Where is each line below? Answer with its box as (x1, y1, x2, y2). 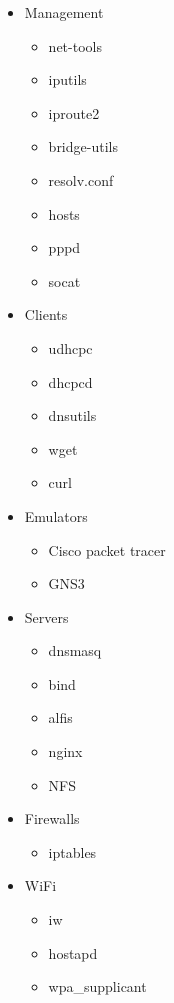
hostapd (48, 942, 98, 963)
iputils (48, 69, 87, 90)
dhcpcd (48, 371, 93, 392)
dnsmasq (48, 640, 102, 661)
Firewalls (24, 808, 80, 829)
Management (24, 2, 104, 22)
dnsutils (48, 405, 97, 426)
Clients (24, 304, 68, 325)
